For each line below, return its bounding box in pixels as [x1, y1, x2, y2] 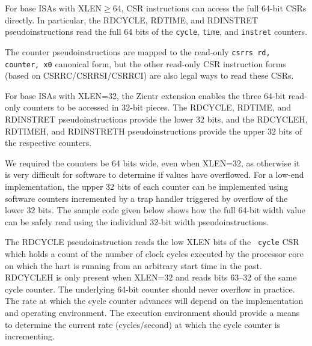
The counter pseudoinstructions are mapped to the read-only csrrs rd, [5, 45, 271, 58]
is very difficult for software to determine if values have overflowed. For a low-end [5, 168, 304, 181]
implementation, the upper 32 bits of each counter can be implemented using [5, 180, 289, 192]
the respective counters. [5, 136, 92, 149]
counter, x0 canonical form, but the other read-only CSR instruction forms [5, 57, 286, 70]
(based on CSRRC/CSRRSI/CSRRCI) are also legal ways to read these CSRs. [5, 69, 294, 82]
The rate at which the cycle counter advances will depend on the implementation [5, 294, 304, 307]
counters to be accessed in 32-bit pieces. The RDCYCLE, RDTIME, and [23, 101, 292, 114]
